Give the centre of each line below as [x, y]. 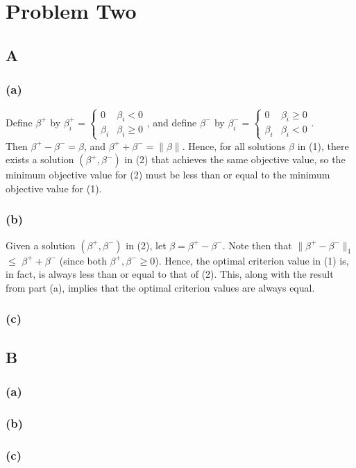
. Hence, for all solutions [234, 145]
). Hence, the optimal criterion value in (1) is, [252, 260]
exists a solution [40, 159]
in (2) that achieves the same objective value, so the [235, 159]
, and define [172, 122]
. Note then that [257, 245]
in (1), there [323, 145]
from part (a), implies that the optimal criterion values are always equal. [160, 287]
